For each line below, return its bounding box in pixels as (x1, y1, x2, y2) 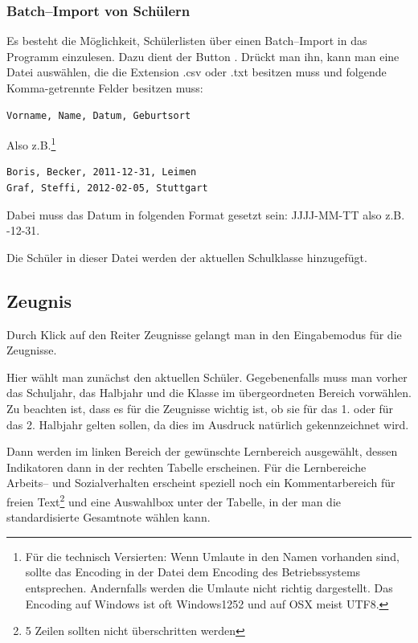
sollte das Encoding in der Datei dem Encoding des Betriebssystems (25, 563, 361, 580)
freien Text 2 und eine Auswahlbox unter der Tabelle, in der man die (6, 490, 341, 510)
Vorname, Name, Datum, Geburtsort (6, 109, 191, 121)
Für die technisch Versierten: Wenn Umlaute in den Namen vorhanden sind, (25, 547, 400, 564)
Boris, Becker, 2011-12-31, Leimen (6, 166, 197, 178)
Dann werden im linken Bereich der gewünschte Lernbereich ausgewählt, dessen (6, 443, 398, 460)
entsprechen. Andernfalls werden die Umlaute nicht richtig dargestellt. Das (25, 579, 393, 596)
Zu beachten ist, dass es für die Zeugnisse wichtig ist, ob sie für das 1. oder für (6, 399, 394, 416)
